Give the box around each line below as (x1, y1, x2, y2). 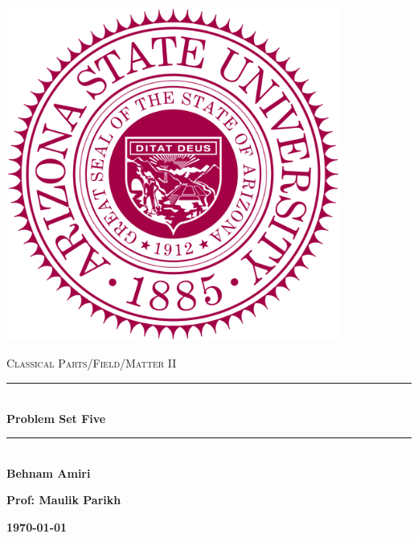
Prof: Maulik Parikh (6, 491, 121, 508)
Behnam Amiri (6, 464, 91, 481)
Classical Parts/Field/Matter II (6, 355, 177, 372)
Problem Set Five (6, 409, 106, 426)
